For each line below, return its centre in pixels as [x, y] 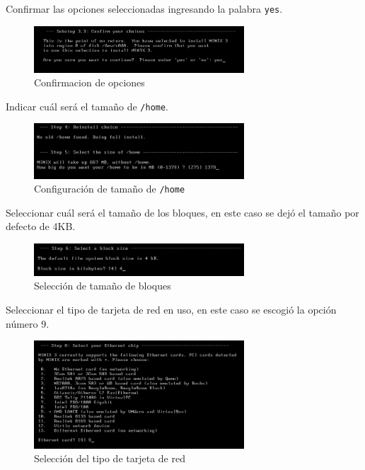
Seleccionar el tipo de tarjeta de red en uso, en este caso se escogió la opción [171, 309]
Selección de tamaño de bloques [103, 286]
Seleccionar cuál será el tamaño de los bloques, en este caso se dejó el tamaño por [182, 212]
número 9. [28, 323]
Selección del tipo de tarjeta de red [110, 458]
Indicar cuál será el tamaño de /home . [87, 106]
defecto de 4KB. [41, 226]
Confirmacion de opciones [89, 82]
